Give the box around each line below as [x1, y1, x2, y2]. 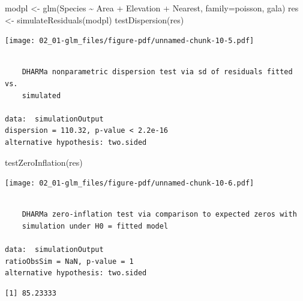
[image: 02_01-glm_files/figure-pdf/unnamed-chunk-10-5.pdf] [5, 37, 254, 45]
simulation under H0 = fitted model [22, 222, 169, 231]
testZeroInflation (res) [5, 156, 83, 168]
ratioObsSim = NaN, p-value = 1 [5, 257, 134, 266]
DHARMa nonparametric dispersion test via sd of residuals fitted [22, 68, 293, 77]
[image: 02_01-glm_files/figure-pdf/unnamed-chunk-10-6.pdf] [5, 179, 254, 188]
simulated [22, 91, 61, 100]
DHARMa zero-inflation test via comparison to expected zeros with [22, 210, 297, 219]
